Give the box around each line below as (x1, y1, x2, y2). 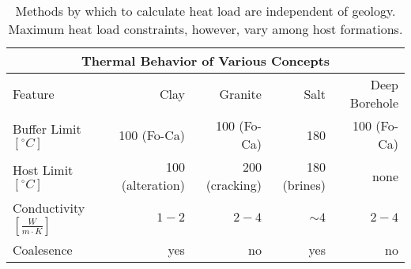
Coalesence (13, 241, 73, 259)
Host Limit (13, 160, 74, 179)
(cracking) (205, 176, 262, 194)
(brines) (282, 176, 326, 194)
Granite (219, 84, 262, 103)
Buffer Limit (13, 119, 81, 138)
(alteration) (121, 176, 185, 194)
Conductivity (13, 199, 85, 217)
